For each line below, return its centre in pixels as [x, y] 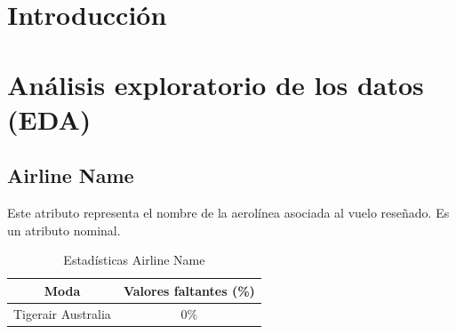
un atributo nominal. [64, 230]
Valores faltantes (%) [189, 290]
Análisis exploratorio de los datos [216, 84]
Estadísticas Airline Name [134, 260]
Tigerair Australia [62, 313]
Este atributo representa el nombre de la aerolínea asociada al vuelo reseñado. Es [228, 213]
